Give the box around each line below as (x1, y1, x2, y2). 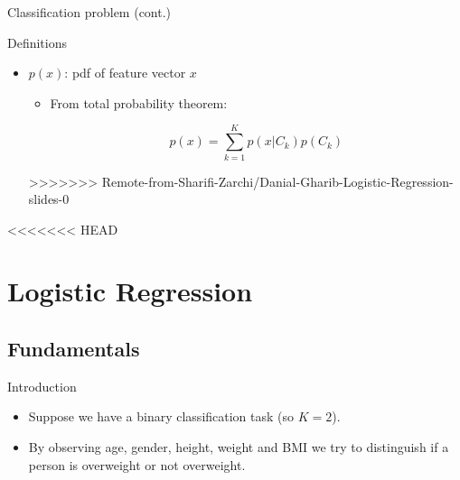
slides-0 (28, 189, 70, 208)
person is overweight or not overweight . (28, 455, 246, 474)
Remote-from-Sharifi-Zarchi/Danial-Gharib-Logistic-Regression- (101, 171, 454, 190)
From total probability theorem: (50, 93, 228, 112)
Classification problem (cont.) (7, 3, 172, 21)
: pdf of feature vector (64, 63, 186, 82)
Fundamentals (7, 335, 140, 363)
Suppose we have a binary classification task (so (28, 407, 295, 426)
